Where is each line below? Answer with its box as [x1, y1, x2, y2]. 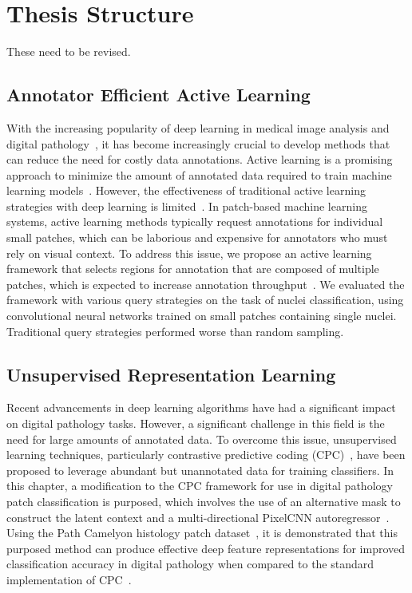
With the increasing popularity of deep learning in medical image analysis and [6, 119, 390, 136]
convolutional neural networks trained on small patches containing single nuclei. [6, 307, 397, 324]
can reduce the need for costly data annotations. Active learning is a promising [6, 151, 393, 168]
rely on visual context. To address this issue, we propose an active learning [6, 244, 372, 261]
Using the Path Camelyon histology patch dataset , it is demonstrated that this [6, 524, 398, 541]
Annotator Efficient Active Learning [6, 82, 311, 107]
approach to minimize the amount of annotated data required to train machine [6, 166, 392, 183]
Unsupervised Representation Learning [6, 362, 336, 386]
